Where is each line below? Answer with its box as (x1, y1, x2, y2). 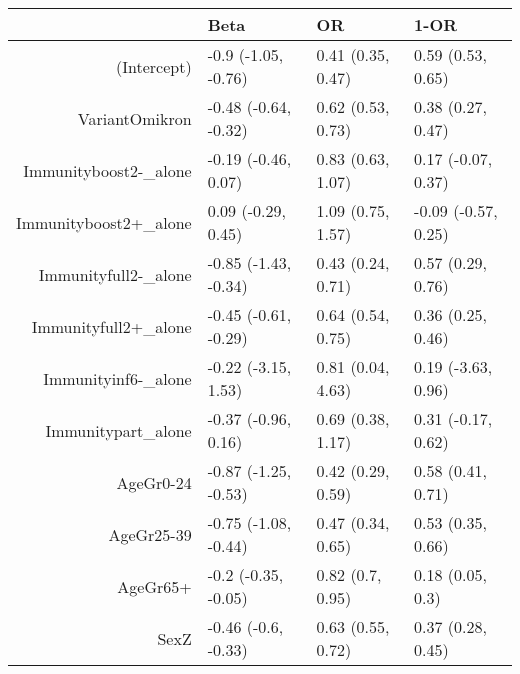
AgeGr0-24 (116, 470, 192, 494)
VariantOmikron (77, 106, 192, 130)
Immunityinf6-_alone (43, 366, 192, 390)
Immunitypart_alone (45, 418, 192, 442)
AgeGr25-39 (108, 522, 192, 546)
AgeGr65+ (117, 574, 192, 598)
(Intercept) (116, 54, 192, 78)
